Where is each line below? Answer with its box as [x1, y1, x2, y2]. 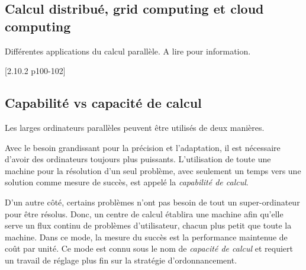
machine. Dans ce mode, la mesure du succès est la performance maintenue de [5, 230, 288, 243]
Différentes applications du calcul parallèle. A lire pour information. [5, 44, 251, 57]
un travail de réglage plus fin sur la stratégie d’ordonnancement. [5, 253, 237, 266]
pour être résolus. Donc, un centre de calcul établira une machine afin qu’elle [5, 207, 284, 220]
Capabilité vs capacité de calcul [5, 94, 202, 112]
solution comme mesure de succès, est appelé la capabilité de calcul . [5, 176, 249, 188]
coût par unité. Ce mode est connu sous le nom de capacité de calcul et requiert [5, 242, 293, 255]
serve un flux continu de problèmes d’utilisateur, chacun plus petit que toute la [5, 219, 292, 232]
